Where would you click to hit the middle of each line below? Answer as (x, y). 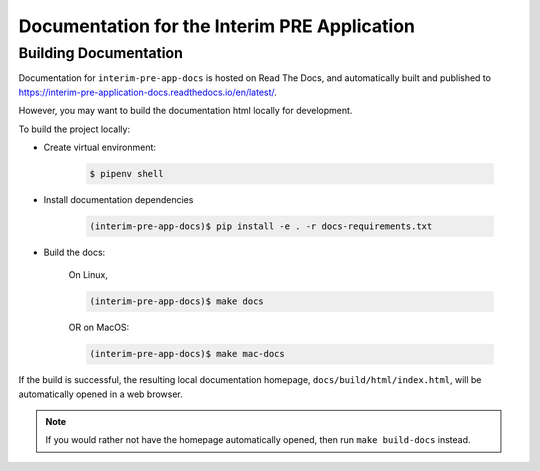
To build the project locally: (74, 129)
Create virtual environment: (100, 147)
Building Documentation (101, 53)
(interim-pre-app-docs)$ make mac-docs (187, 354)
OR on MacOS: (99, 327)
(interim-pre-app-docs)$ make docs (176, 301)
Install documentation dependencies (118, 199)
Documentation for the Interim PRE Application (216, 26)
